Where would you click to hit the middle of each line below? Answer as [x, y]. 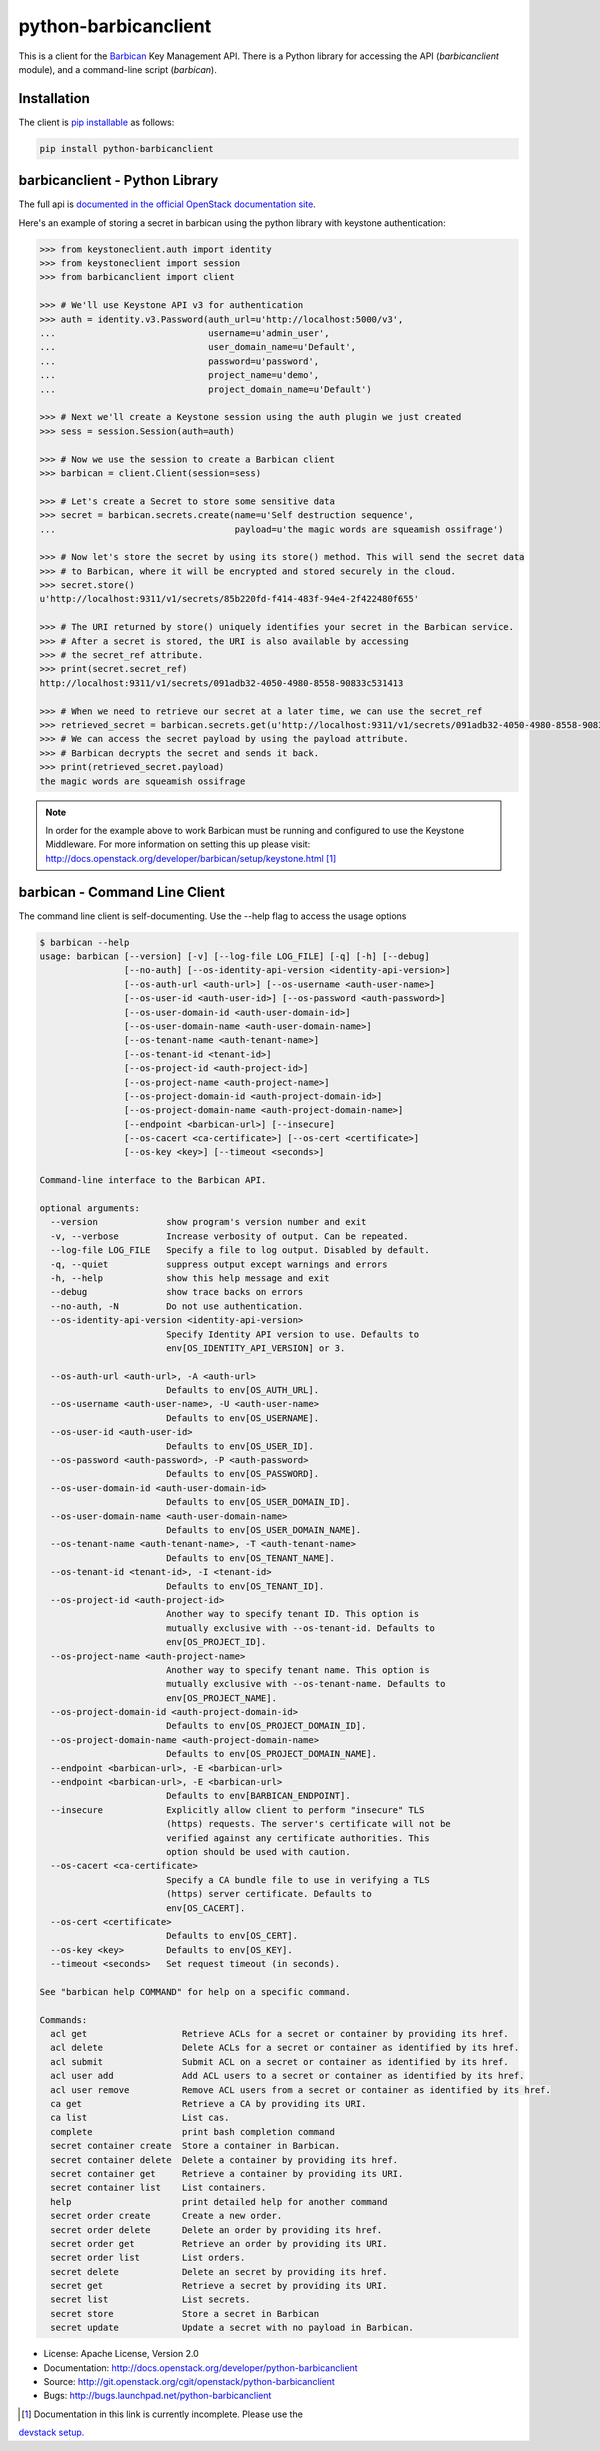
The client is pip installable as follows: [96, 122]
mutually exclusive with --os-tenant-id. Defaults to [300, 1628]
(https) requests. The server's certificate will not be [308, 1824]
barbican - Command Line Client [121, 891]
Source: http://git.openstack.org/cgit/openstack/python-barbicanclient [189, 2382]
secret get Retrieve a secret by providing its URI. [219, 2286]
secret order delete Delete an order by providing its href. [216, 2229]
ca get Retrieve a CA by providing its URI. [208, 2104]
